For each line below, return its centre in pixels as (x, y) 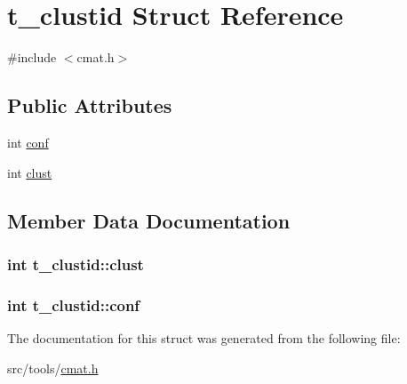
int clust (30, 172)
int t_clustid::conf (74, 304)
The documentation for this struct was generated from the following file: (204, 337)
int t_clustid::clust (76, 264)
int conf (28, 142)
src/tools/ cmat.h (53, 368)
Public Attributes (90, 105)
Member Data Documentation (149, 220)
